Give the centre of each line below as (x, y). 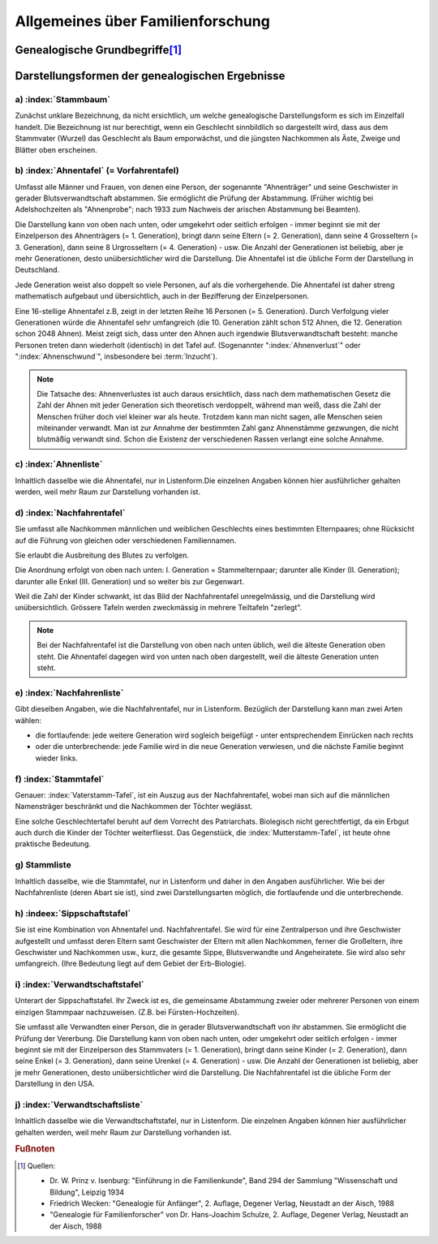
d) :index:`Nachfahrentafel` (70, 513)
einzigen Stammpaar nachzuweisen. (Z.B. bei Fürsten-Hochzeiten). (127, 1012)
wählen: (28, 720)
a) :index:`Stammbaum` (63, 99)
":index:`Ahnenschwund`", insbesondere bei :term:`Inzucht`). (116, 356)
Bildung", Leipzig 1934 (87, 1192)
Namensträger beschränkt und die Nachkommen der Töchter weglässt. (134, 807)
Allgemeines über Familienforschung (143, 21)
